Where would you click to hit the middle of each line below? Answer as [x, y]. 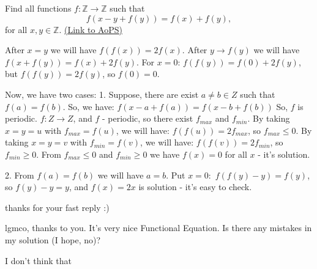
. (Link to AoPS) [91, 29]
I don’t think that [38, 260]
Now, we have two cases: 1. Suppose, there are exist [102, 94]
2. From [20, 175]
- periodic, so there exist [147, 118]
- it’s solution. [284, 154]
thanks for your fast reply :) [57, 207]
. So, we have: [88, 106]
